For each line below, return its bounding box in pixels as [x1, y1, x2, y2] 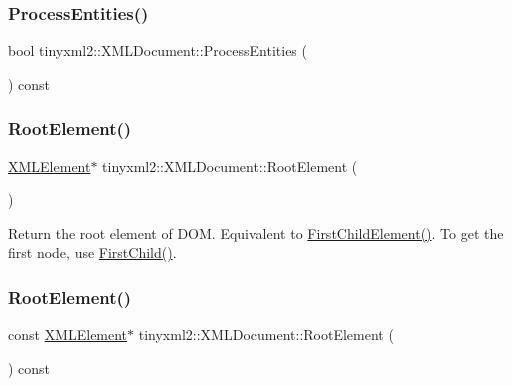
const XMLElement [8, 324, 128, 345]
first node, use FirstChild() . [8, 242, 177, 263]
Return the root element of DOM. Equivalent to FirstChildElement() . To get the [8, 222, 504, 243]
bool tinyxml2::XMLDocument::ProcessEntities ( [8, 40, 307, 61]
